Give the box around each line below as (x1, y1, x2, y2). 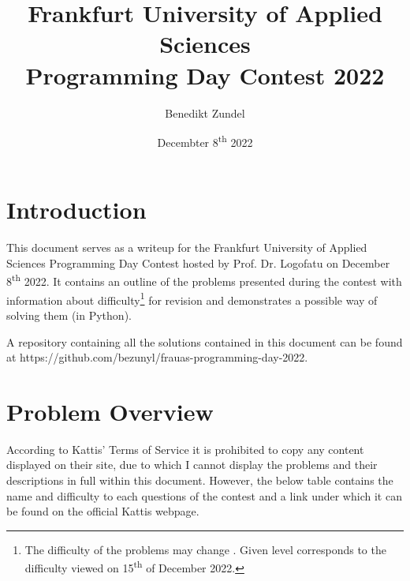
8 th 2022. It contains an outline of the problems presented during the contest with (6, 271, 402, 290)
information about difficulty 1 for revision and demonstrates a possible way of (6, 289, 378, 308)
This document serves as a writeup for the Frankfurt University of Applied (6, 239, 367, 256)
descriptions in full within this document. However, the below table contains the (6, 472, 393, 489)
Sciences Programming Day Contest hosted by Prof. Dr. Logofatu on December (6, 254, 390, 271)
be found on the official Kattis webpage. (6, 503, 199, 519)
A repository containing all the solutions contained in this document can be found (6, 333, 403, 350)
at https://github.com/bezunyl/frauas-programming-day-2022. (6, 349, 308, 365)
